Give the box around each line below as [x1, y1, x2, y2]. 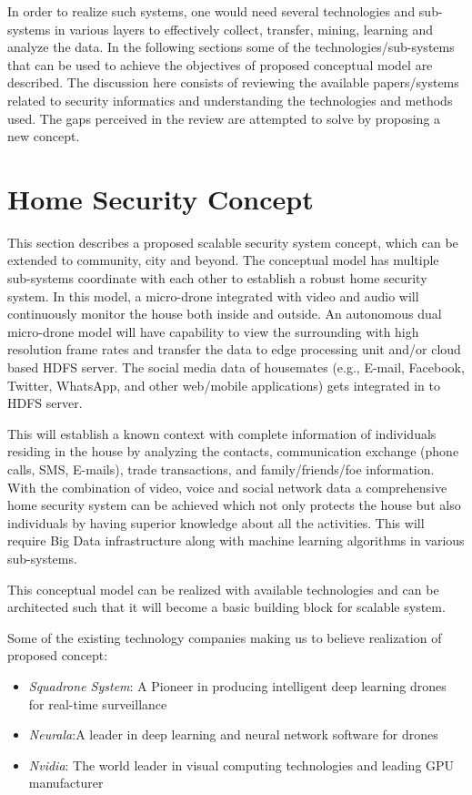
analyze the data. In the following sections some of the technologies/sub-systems [7, 37, 455, 56]
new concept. [7, 127, 80, 146]
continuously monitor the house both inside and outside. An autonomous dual [7, 304, 442, 323]
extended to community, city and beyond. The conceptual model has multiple [7, 250, 439, 270]
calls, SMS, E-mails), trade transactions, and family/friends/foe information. [7, 460, 435, 478]
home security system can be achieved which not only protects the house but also [7, 495, 461, 515]
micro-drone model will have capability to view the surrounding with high [7, 321, 419, 341]
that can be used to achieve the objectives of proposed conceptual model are [7, 55, 433, 74]
